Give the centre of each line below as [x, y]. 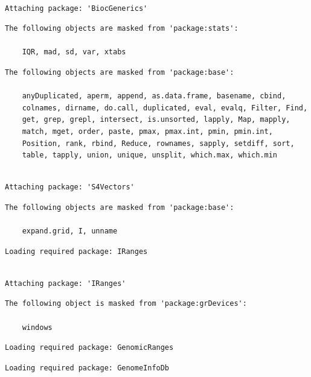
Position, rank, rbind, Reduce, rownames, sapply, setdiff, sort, [158, 143]
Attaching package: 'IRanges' [66, 283]
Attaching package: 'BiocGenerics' [76, 8]
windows [37, 327]
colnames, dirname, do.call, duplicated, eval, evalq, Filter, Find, [165, 108]
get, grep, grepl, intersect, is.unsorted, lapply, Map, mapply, [156, 120]
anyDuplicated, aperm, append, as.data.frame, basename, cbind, [154, 96]
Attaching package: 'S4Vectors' [70, 187]
